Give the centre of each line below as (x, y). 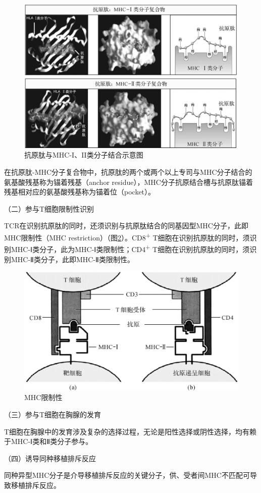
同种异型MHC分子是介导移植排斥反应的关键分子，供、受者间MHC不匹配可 (127, 475)
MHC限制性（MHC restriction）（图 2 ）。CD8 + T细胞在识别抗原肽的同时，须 (127, 237)
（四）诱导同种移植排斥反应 (50, 458)
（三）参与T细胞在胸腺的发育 (53, 414)
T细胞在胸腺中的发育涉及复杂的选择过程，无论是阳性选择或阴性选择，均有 (127, 431)
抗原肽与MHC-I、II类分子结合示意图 (84, 155)
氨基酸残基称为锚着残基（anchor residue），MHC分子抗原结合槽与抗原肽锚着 (128, 182)
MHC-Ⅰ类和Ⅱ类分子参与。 (52, 441)
